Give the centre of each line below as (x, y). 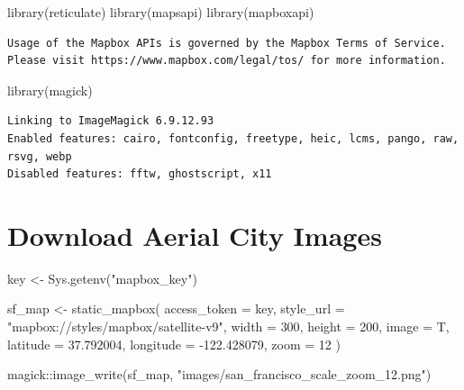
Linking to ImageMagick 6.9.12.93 (111, 121)
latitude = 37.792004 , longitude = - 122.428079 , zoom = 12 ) (174, 344)
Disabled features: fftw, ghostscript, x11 (140, 174)
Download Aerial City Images (195, 235)
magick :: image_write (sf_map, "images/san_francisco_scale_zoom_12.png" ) (219, 374)
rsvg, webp (40, 156)
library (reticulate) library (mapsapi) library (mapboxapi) (161, 12)
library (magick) (50, 90)
